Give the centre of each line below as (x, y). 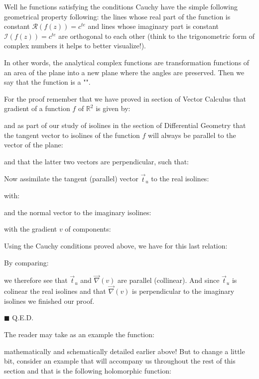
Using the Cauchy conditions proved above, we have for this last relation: (116, 245)
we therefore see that (36, 280)
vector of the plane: (34, 145)
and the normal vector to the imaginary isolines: (78, 212)
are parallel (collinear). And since (169, 280)
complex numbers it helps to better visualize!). (75, 46)
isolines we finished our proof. (49, 301)
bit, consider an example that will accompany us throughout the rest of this (120, 361)
